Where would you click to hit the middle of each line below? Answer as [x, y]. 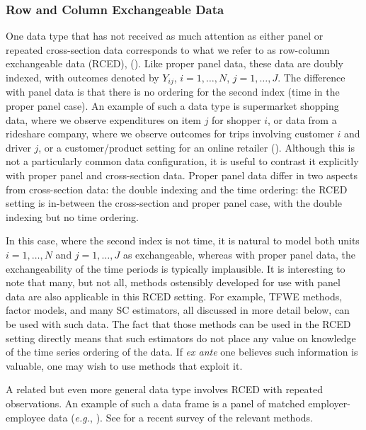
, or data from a [302, 119]
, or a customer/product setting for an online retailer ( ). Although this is [196, 147]
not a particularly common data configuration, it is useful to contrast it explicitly [182, 161]
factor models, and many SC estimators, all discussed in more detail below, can [178, 310]
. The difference [311, 77]
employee [25, 417]
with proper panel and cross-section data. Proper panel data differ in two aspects [182, 175]
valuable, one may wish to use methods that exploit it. [124, 365]
